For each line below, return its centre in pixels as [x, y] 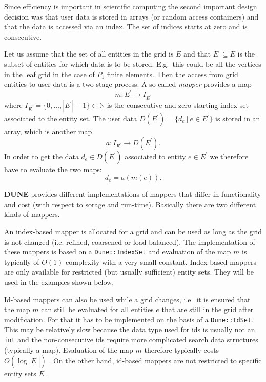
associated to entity [155, 156]
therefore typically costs [182, 349]
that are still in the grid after [208, 309]
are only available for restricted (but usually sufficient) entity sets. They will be [129, 272]
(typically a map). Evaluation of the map [69, 349]
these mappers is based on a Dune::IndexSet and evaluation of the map [118, 252]
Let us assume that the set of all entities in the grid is [89, 54]
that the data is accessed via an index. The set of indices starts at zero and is [126, 26]
